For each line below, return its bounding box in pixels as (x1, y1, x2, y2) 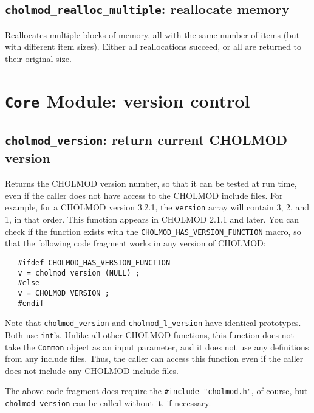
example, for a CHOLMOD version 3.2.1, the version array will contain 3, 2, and (5, 201, 310, 213)
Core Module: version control (5, 88, 250, 113)
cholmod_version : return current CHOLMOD (5, 130, 288, 149)
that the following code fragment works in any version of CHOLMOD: (5, 237, 266, 249)
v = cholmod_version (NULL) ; (18, 268, 140, 277)
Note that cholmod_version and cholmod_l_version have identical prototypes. (5, 316, 301, 329)
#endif (18, 299, 44, 308)
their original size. (5, 52, 72, 64)
